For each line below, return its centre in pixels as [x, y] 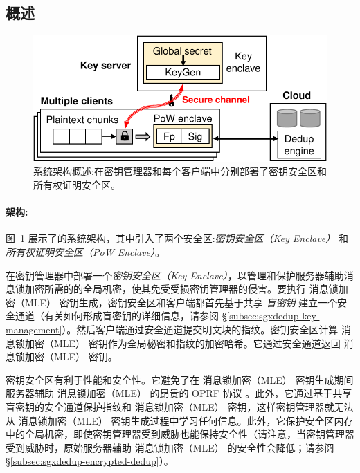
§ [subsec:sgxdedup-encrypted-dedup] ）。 [90, 461]
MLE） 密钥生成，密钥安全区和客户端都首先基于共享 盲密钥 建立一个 [181, 302]
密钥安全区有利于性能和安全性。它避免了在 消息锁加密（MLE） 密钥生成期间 [180, 379]
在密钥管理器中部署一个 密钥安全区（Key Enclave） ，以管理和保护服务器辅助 [175, 275]
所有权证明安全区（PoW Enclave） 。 [85, 251]
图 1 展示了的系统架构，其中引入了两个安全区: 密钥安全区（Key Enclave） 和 [177, 238]
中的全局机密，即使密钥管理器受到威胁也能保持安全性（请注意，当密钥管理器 [180, 434]
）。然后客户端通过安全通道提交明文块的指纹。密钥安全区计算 [200, 329]
